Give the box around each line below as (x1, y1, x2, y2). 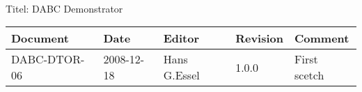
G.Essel (163, 67, 200, 84)
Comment (294, 30, 349, 47)
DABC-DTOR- (11, 51, 85, 68)
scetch (294, 67, 324, 84)
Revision (235, 30, 284, 47)
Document (11, 30, 69, 47)
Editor (163, 30, 200, 47)
